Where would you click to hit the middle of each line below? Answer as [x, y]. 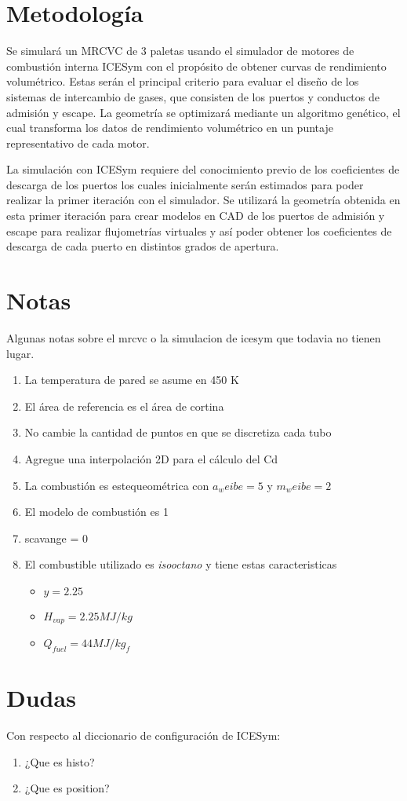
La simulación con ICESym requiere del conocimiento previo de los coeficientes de [203, 169]
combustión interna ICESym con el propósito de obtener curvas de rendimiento [196, 66]
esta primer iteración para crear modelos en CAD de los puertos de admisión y [196, 216]
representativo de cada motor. [78, 143]
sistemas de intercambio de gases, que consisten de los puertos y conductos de [193, 96]
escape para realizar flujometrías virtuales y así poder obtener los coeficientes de [199, 230]
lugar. [20, 353]
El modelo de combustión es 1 [96, 512]
